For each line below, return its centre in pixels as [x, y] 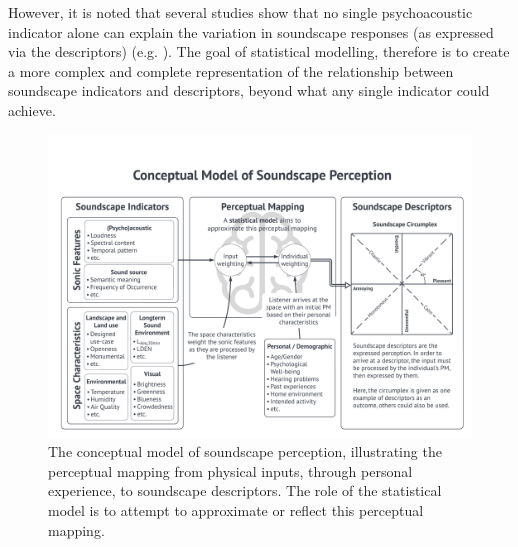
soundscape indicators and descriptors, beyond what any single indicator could [249, 90]
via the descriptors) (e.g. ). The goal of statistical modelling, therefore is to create [259, 51]
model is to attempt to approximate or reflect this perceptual [236, 510]
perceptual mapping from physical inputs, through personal [230, 470]
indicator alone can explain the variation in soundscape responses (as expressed [251, 31]
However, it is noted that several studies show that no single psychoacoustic [240, 12]
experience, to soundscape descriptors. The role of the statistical [245, 490]
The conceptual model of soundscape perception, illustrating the [245, 451]
